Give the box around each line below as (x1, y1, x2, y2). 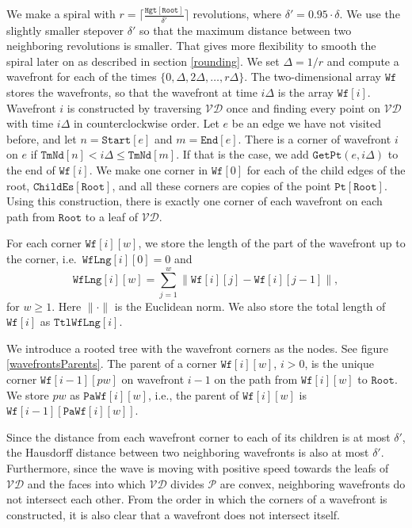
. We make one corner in (89, 161, 208, 178)
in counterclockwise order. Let (73, 115, 219, 132)
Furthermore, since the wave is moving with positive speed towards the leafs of (6, 460, 389, 476)
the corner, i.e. (6, 250, 77, 266)
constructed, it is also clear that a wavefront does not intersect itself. (6, 506, 340, 522)
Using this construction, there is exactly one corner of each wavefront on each (6, 193, 383, 209)
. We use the (339, 6, 400, 22)
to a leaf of (85, 208, 138, 224)
